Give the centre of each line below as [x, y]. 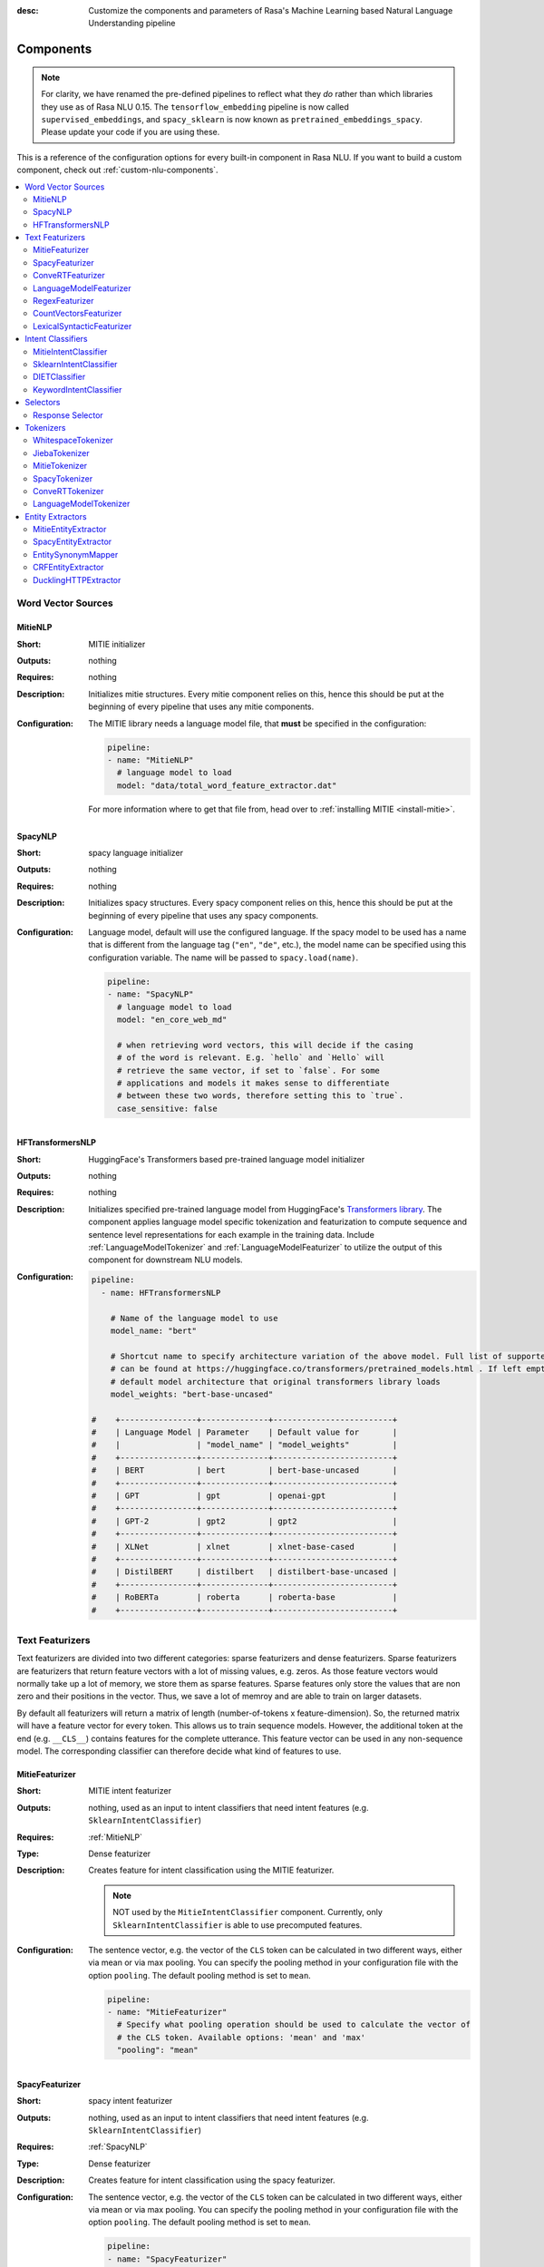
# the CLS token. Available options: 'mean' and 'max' [241, 2037]
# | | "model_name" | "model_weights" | [244, 1445]
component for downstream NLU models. [166, 1260]
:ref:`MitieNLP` [116, 1837]
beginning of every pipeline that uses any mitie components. [201, 706]
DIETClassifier [59, 377]
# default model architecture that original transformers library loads [275, 1382]
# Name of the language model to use [194, 1318]
